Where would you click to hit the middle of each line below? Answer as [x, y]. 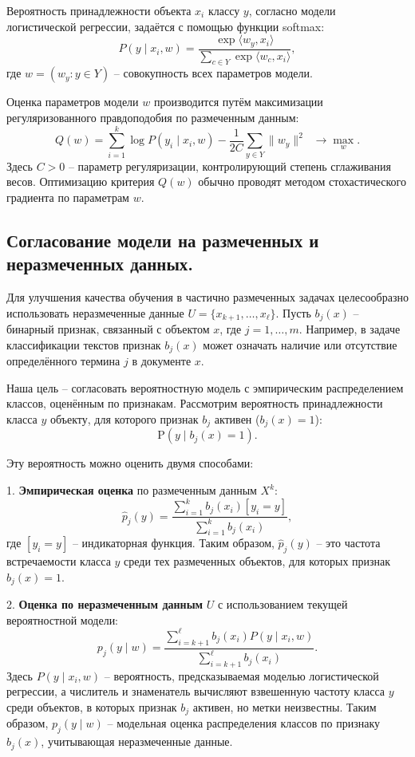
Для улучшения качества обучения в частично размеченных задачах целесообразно [207, 297]
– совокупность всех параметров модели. [213, 73]
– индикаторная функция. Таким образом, [173, 543]
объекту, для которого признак [125, 419]
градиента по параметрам [68, 197]
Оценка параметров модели [73, 102]
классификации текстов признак [84, 344]
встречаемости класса [59, 561]
